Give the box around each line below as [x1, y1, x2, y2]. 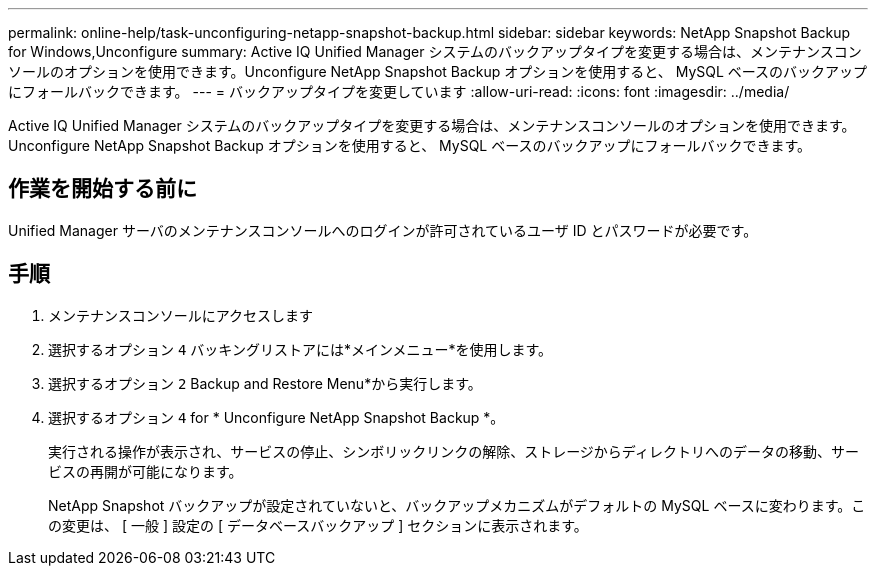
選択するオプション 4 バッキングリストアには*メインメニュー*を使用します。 [48, 340, 553, 358]
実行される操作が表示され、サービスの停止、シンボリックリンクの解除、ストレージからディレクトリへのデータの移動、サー [48, 442, 859, 460]
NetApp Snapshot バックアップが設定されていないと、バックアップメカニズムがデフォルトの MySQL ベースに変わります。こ [48, 496, 866, 514]
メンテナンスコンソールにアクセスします [48, 306, 314, 324]
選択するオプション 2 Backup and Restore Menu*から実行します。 [48, 374, 482, 392]
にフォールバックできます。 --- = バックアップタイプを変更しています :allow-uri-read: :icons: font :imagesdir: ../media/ [8, 83, 790, 100]
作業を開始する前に [8, 176, 197, 202]
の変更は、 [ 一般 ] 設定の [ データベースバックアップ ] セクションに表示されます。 [48, 516, 588, 534]
